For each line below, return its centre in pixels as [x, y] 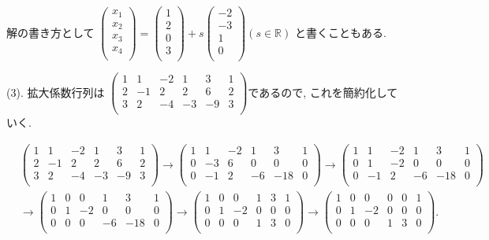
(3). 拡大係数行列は [56, 92]
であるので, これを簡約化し [317, 92]
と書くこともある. [340, 32]
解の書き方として [50, 32]
